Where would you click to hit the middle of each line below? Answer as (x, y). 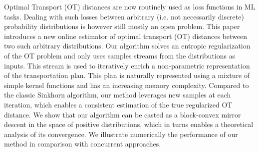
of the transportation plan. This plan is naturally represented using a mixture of (127, 75)
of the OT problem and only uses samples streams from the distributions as (120, 55)
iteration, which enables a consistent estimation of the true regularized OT (118, 104)
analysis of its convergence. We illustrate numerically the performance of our (121, 134)
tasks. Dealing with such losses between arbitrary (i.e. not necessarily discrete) (124, 16)
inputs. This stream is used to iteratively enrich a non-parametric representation (127, 65)
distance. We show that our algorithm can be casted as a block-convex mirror (123, 114)
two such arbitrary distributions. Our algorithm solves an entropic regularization (127, 46)
